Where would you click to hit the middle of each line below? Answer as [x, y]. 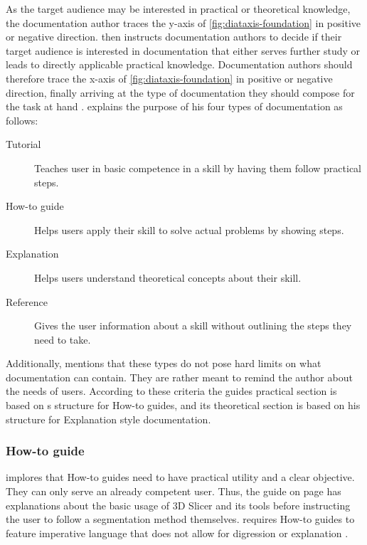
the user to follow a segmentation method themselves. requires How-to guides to [180, 519]
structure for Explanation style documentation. [108, 419]
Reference [27, 301]
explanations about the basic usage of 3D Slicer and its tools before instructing [178, 505]
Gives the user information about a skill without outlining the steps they [193, 326]
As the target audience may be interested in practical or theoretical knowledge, [178, 9]
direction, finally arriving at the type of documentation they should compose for [180, 92]
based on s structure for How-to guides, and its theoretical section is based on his [183, 405]
